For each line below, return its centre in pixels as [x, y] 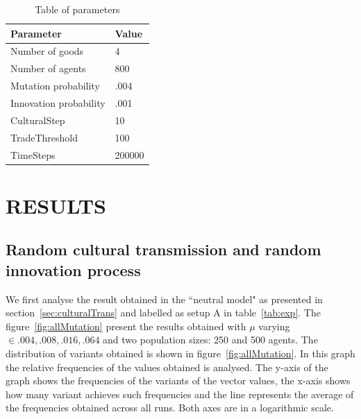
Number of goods [47, 51]
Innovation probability [58, 102]
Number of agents [48, 68]
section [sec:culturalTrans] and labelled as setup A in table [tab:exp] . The [163, 313]
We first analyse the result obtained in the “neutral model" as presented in [164, 299]
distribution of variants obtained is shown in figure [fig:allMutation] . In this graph [180, 353]
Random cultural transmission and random [163, 249]
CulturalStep [38, 120]
